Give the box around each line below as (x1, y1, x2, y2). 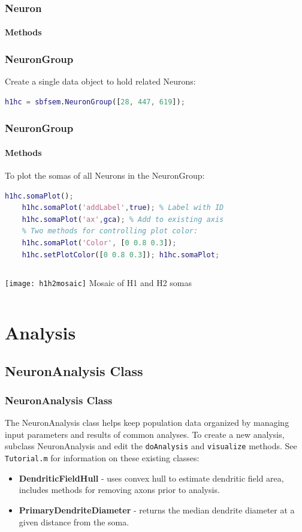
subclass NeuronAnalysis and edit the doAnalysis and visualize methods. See (5, 440, 297, 452)
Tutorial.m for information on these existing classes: (5, 452, 200, 464)
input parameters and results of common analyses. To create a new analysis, (5, 428, 285, 440)
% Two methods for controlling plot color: (22, 227, 198, 236)
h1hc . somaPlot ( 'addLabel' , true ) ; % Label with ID (22, 203, 224, 212)
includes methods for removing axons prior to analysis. (19, 483, 220, 496)
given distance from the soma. (19, 515, 129, 528)
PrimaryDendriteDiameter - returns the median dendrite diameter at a (19, 503, 295, 516)
